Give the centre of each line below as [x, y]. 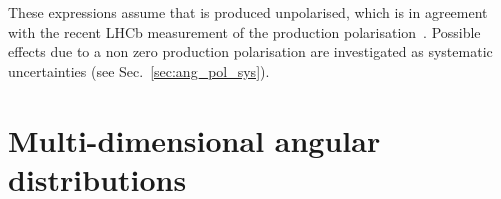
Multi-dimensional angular [194, 139]
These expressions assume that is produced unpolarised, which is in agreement [248, 12]
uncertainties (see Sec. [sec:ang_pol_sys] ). [139, 70]
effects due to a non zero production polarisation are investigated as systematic [250, 51]
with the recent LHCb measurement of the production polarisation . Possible [244, 31]
